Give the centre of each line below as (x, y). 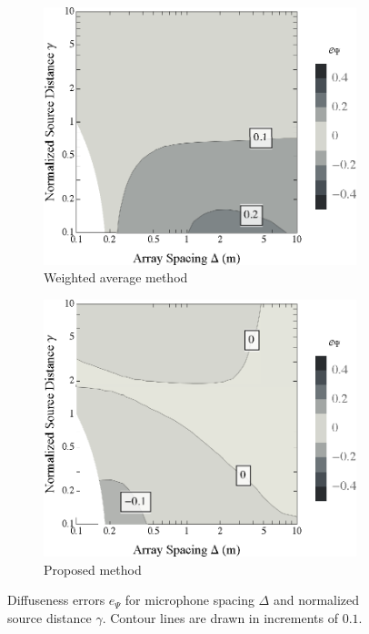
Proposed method (93, 569)
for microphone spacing (189, 600)
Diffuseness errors (56, 600)
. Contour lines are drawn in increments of (220, 618)
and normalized (316, 600)
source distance (50, 618)
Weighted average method (116, 277)
